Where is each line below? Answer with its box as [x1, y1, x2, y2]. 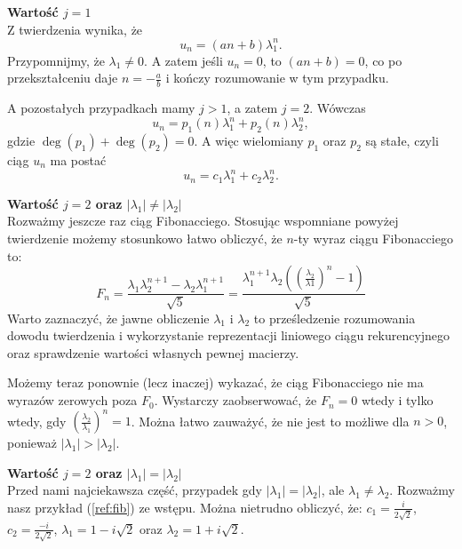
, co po [364, 51, 402, 69]
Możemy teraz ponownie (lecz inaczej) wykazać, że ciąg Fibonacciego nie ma [7, 373, 424, 392]
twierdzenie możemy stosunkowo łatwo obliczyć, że [7, 229, 283, 248]
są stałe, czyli [365, 131, 439, 149]
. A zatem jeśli [144, 51, 223, 69]
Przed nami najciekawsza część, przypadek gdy [7, 481, 263, 499]
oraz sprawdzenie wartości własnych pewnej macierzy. [7, 343, 299, 362]
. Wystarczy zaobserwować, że [154, 391, 317, 410]
